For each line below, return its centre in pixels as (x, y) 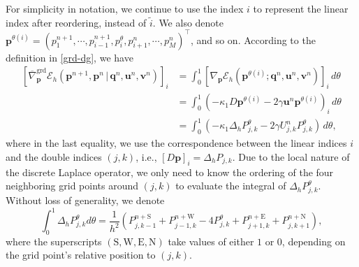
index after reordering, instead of (76, 22)
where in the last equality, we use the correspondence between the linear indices (176, 143)
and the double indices (54, 156)
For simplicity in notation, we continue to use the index (125, 8)
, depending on (314, 241)
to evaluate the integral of (231, 186)
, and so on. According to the (253, 39)
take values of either (211, 241)
